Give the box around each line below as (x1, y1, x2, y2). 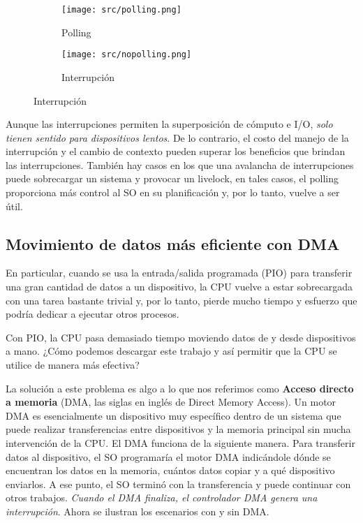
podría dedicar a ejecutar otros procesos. (6, 307, 179, 321)
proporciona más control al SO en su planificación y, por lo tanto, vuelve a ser (6, 185, 340, 200)
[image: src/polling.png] (61, 5, 181, 15)
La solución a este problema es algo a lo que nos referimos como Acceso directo (6, 381, 354, 395)
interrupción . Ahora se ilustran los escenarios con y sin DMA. (6, 503, 269, 518)
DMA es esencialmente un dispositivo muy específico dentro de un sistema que (6, 408, 341, 422)
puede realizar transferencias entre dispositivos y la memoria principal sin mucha (6, 422, 351, 436)
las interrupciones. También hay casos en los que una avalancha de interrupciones (6, 157, 354, 172)
